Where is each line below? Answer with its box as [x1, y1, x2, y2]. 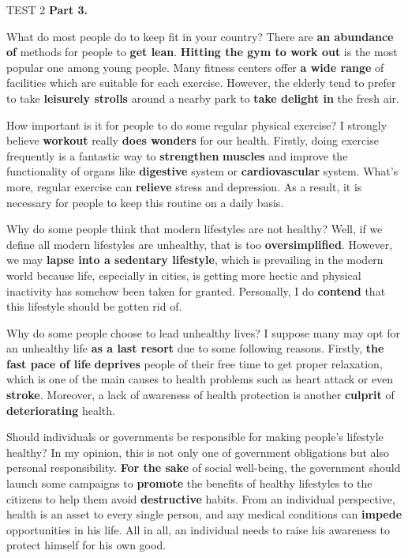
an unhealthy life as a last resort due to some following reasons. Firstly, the [6, 340, 384, 356]
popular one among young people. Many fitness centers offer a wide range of [6, 58, 384, 75]
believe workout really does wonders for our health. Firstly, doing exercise [6, 132, 379, 149]
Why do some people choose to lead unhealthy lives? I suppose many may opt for [6, 324, 400, 341]
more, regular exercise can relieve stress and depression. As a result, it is [6, 178, 362, 194]
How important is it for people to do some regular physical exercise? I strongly [6, 116, 387, 133]
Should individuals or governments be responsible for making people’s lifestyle [6, 428, 384, 445]
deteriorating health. [6, 402, 115, 418]
